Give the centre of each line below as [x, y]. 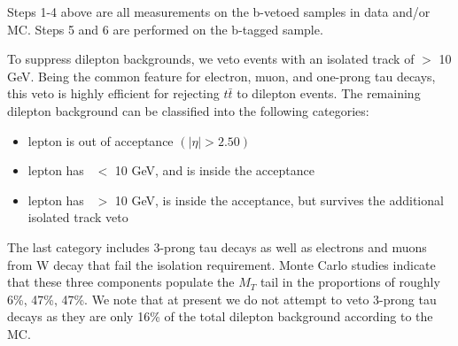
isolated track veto [78, 217]
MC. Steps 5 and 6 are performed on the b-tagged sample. [165, 29]
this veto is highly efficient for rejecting [113, 93]
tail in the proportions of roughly [350, 282]
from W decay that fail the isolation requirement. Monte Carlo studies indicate [221, 264]
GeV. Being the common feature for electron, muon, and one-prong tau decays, [221, 76]
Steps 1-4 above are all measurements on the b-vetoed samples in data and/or [219, 12]
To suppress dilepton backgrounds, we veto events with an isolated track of [211, 59]
